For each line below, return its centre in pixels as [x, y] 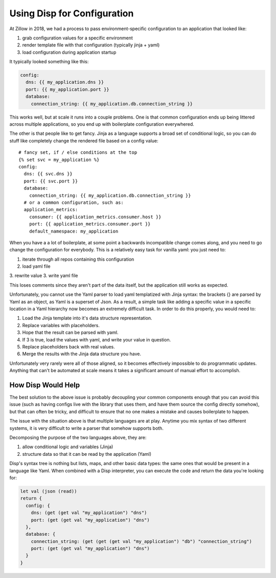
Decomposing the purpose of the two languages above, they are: [78, 437]
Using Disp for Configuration [72, 13]
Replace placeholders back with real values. [68, 346]
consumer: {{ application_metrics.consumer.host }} [95, 217]
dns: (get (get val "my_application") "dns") [89, 513]
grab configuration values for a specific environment [77, 38]
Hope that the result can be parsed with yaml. [70, 333]
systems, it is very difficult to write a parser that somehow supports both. [86, 428]
